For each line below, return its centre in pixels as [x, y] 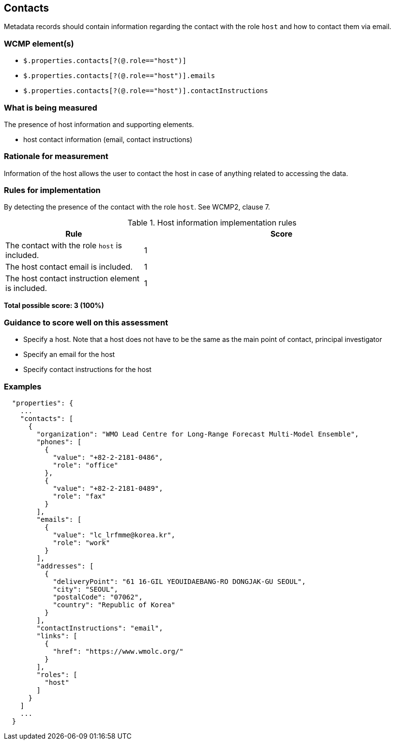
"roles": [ [57, 674]
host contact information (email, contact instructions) [108, 139]
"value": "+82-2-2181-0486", [108, 457]
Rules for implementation [52, 190]
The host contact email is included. [69, 267]
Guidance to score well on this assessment [86, 322]
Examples [23, 386]
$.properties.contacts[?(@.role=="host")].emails [119, 76]
